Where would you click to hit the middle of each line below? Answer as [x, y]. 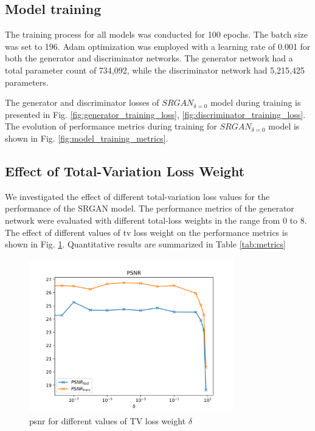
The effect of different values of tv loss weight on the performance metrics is [147, 232]
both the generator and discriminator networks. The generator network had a [149, 58]
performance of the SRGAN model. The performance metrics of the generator [150, 208]
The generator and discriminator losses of [82, 102]
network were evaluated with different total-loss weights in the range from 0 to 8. [156, 220]
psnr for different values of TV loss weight [108, 420]
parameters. [27, 82]
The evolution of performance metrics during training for [111, 126]
